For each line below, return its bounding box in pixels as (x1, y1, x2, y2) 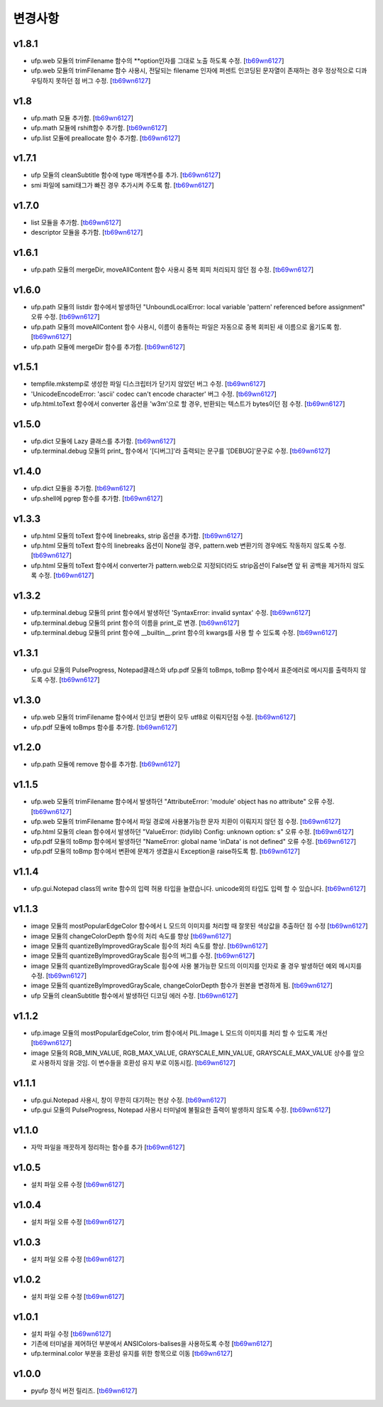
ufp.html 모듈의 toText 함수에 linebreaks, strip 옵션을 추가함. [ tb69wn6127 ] (30, 531, 243, 540)
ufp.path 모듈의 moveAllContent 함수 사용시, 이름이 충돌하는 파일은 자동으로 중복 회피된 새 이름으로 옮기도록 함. (30, 322, 342, 331)
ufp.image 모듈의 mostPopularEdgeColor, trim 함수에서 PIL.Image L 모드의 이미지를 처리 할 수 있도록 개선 (30, 1028, 328, 1037)
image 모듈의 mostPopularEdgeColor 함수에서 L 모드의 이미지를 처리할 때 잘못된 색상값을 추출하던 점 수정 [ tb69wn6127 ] (30, 921, 368, 931)
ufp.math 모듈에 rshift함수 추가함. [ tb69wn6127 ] (30, 124, 167, 132)
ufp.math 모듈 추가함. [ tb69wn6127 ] (30, 114, 134, 122)
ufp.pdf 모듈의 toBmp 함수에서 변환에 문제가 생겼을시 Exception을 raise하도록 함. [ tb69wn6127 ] (30, 847, 301, 856)
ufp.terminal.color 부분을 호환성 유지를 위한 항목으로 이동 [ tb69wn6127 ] (30, 1349, 233, 1358)
